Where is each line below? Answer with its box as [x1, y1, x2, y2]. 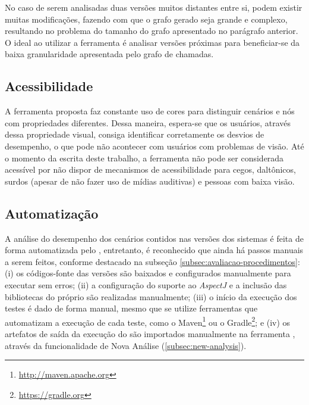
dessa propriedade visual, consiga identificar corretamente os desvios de [5, 128, 264, 141]
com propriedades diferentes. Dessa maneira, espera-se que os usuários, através [5, 116, 291, 129]
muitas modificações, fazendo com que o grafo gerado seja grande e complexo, [5, 13, 288, 25]
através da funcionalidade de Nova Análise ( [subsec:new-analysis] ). [5, 339, 247, 351]
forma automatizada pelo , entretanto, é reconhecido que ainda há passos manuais [5, 244, 304, 256]
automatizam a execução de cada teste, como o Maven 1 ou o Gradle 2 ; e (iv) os [5, 314, 291, 328]
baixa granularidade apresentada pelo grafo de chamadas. [5, 48, 214, 60]
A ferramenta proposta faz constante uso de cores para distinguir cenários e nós [5, 105, 295, 117]
